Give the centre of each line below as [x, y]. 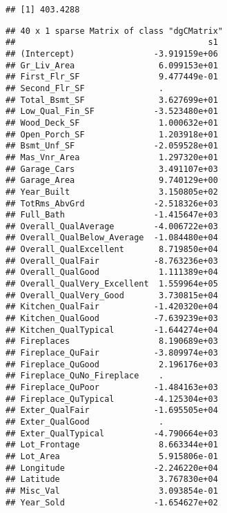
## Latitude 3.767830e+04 [112, 480]
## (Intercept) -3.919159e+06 [112, 54]
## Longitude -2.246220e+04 [112, 468]
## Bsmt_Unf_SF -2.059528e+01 [112, 146]
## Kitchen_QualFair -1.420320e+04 [112, 307]
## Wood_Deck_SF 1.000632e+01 [112, 123]
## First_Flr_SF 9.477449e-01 [112, 77]
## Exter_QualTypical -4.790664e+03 [112, 433]
